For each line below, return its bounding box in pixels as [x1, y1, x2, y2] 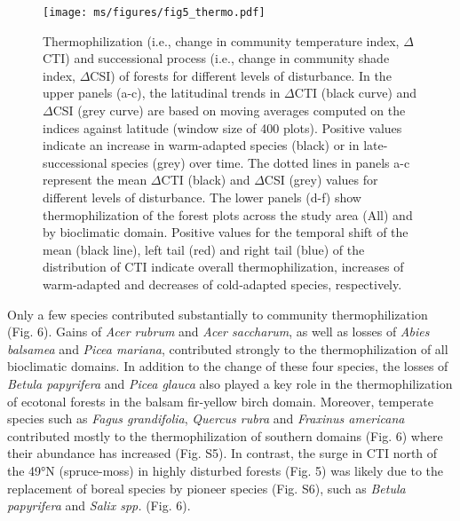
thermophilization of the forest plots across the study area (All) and [43, 205, 413, 224]
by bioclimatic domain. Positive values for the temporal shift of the [43, 223, 408, 241]
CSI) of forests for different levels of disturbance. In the [90, 66, 392, 84]
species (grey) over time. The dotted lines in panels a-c [111, 153, 410, 171]
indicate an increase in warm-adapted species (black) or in [43, 136, 360, 154]
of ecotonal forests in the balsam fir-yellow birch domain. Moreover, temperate [7, 391, 433, 410]
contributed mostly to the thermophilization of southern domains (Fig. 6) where [7, 426, 443, 445]
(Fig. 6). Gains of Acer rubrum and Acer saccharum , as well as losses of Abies [7, 322, 430, 341]
